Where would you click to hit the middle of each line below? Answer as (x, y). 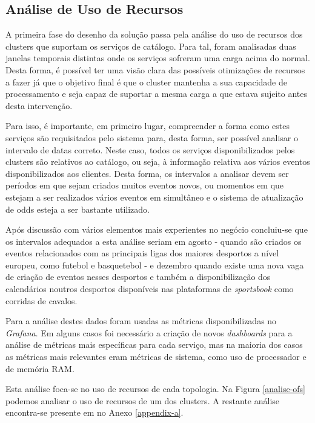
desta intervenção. (39, 105)
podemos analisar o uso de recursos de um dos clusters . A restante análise (143, 400)
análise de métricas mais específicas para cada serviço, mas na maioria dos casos (154, 345)
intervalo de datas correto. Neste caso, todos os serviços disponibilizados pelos (150, 149)
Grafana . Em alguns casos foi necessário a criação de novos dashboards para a (149, 332)
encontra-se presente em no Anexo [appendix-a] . (94, 412)
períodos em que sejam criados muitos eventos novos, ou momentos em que (145, 185)
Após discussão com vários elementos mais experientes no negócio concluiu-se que (157, 229)
